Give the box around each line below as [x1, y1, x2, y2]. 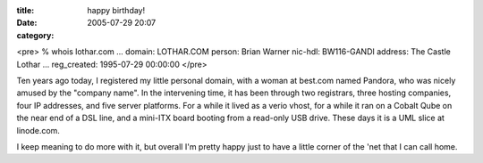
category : [16, 29, 55, 40]
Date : [16, 18, 38, 29]
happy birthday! [87, 5, 146, 15]
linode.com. [16, 125, 60, 135]
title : [16, 5, 35, 15]
